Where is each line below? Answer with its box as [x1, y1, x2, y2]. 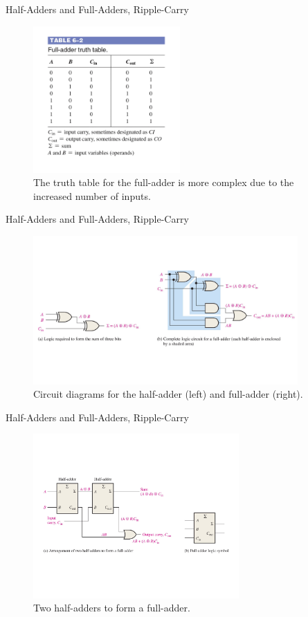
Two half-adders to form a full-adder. [33, 600, 190, 615]
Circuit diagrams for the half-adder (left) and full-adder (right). [33, 387, 303, 401]
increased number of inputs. [33, 188, 151, 203]
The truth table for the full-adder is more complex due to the [33, 175, 294, 190]
